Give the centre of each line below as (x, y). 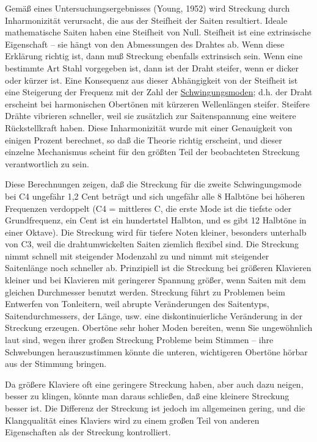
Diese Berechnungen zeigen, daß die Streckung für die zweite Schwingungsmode (153, 184)
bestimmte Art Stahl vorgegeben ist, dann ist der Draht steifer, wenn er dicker (152, 67)
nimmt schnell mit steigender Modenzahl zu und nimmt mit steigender (137, 255)
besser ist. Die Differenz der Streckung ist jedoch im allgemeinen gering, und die (155, 408)
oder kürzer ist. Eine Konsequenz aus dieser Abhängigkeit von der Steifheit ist (151, 80)
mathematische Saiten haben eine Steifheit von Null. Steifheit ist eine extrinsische (158, 32)
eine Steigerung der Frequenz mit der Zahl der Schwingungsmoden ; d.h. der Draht (159, 92)
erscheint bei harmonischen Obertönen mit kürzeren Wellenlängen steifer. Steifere (158, 103)
